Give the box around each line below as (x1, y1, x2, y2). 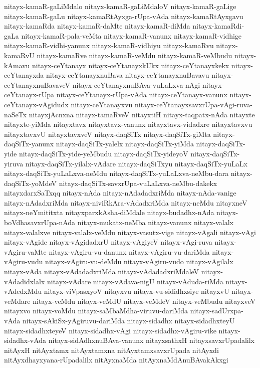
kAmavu (4, 60, 30, 70)
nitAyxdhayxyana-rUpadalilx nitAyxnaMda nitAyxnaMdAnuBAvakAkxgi (4, 354, 228, 365)
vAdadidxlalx (4, 276, 45, 286)
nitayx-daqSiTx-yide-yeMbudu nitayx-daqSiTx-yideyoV (19, 148, 188, 158)
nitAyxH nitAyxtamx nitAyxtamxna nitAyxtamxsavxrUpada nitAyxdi (4, 344, 219, 355)
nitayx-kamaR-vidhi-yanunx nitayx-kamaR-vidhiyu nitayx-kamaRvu (4, 40, 214, 51)
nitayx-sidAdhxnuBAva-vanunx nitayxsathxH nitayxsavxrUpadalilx (48, 335, 254, 345)
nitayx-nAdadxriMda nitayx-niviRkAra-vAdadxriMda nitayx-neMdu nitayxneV (4, 197, 247, 208)
